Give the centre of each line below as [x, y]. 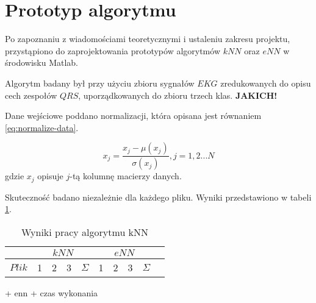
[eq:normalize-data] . [42, 127]
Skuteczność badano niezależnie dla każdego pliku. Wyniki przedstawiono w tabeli [158, 197]
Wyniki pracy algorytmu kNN [85, 232]
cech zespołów [31, 95]
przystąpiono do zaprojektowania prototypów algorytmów [113, 50]
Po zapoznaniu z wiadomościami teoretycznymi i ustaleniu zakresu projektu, [148, 39]
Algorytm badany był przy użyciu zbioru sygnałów [100, 83]
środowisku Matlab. [41, 62]
